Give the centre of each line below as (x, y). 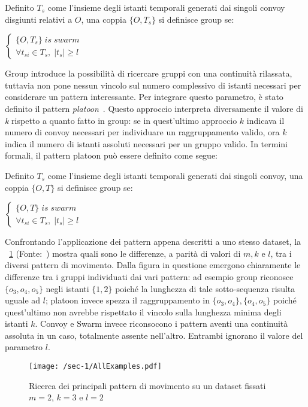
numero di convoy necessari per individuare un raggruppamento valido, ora (142, 132)
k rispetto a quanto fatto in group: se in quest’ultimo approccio (121, 120)
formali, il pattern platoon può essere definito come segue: (111, 155)
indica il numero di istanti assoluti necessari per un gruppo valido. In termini (146, 143)
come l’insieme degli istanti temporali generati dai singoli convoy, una (175, 175)
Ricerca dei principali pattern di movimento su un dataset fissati (147, 385)
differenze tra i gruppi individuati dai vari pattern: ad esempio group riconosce (149, 276)
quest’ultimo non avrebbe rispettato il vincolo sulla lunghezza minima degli (143, 312)
